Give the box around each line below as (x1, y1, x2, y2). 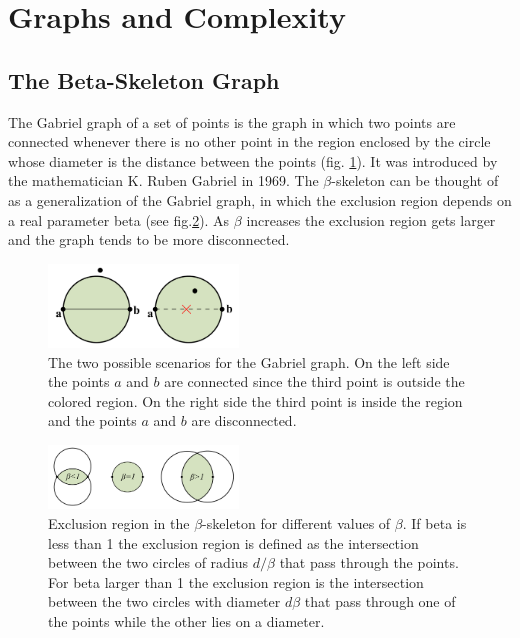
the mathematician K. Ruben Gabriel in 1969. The (8, 170, 319, 191)
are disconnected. (191, 410, 297, 431)
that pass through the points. (279, 552, 459, 573)
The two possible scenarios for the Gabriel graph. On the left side (48, 351, 450, 372)
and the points (48, 410, 137, 431)
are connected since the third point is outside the (164, 371, 465, 392)
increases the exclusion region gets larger (246, 209, 496, 230)
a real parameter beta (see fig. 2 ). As (8, 209, 230, 230)
